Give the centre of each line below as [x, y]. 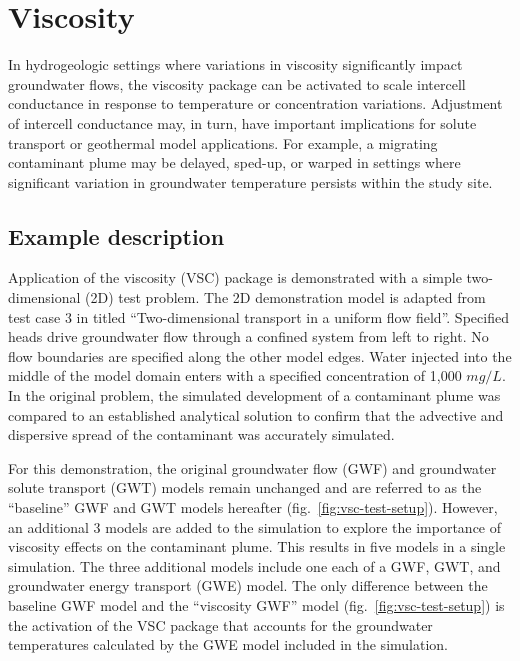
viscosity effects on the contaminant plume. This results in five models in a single [257, 546]
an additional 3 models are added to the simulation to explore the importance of [255, 526]
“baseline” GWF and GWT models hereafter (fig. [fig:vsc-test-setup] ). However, [253, 507]
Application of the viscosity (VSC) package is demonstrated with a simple [235, 277]
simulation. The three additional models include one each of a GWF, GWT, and [254, 565]
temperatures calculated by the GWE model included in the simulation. [228, 644]
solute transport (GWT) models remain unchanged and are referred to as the [245, 487]
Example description [116, 235]
